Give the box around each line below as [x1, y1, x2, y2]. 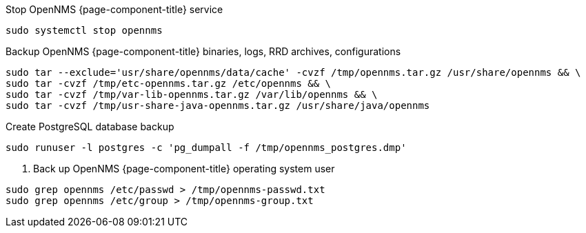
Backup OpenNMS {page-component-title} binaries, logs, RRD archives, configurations [6, 45, 401, 57]
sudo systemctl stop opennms [6, 25, 163, 36]
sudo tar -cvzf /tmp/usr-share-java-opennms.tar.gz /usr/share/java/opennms [6, 100, 430, 111]
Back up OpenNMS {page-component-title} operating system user [33, 163, 335, 174]
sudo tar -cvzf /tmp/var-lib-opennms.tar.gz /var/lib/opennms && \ [6, 89, 378, 100]
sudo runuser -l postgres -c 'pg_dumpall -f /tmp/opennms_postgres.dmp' [6, 142, 407, 153]
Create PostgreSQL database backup [6, 121, 174, 132]
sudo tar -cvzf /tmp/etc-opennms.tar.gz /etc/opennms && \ [6, 78, 332, 89]
